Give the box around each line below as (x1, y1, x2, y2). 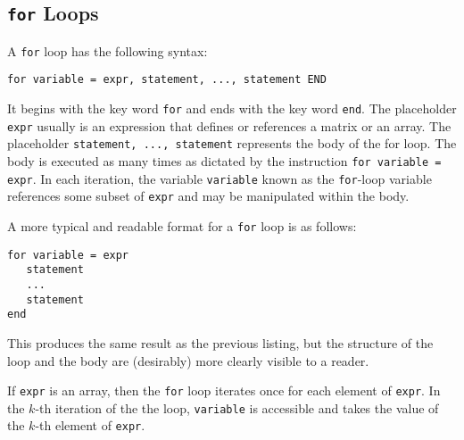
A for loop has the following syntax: (7, 41, 208, 60)
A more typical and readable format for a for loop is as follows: (7, 217, 357, 236)
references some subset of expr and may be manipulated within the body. (7, 187, 410, 205)
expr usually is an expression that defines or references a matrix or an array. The (7, 116, 452, 135)
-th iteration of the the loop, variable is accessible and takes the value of (35, 398, 439, 417)
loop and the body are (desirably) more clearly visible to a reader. (7, 351, 369, 369)
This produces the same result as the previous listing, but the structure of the (7, 333, 434, 352)
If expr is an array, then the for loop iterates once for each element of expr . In (7, 381, 441, 400)
